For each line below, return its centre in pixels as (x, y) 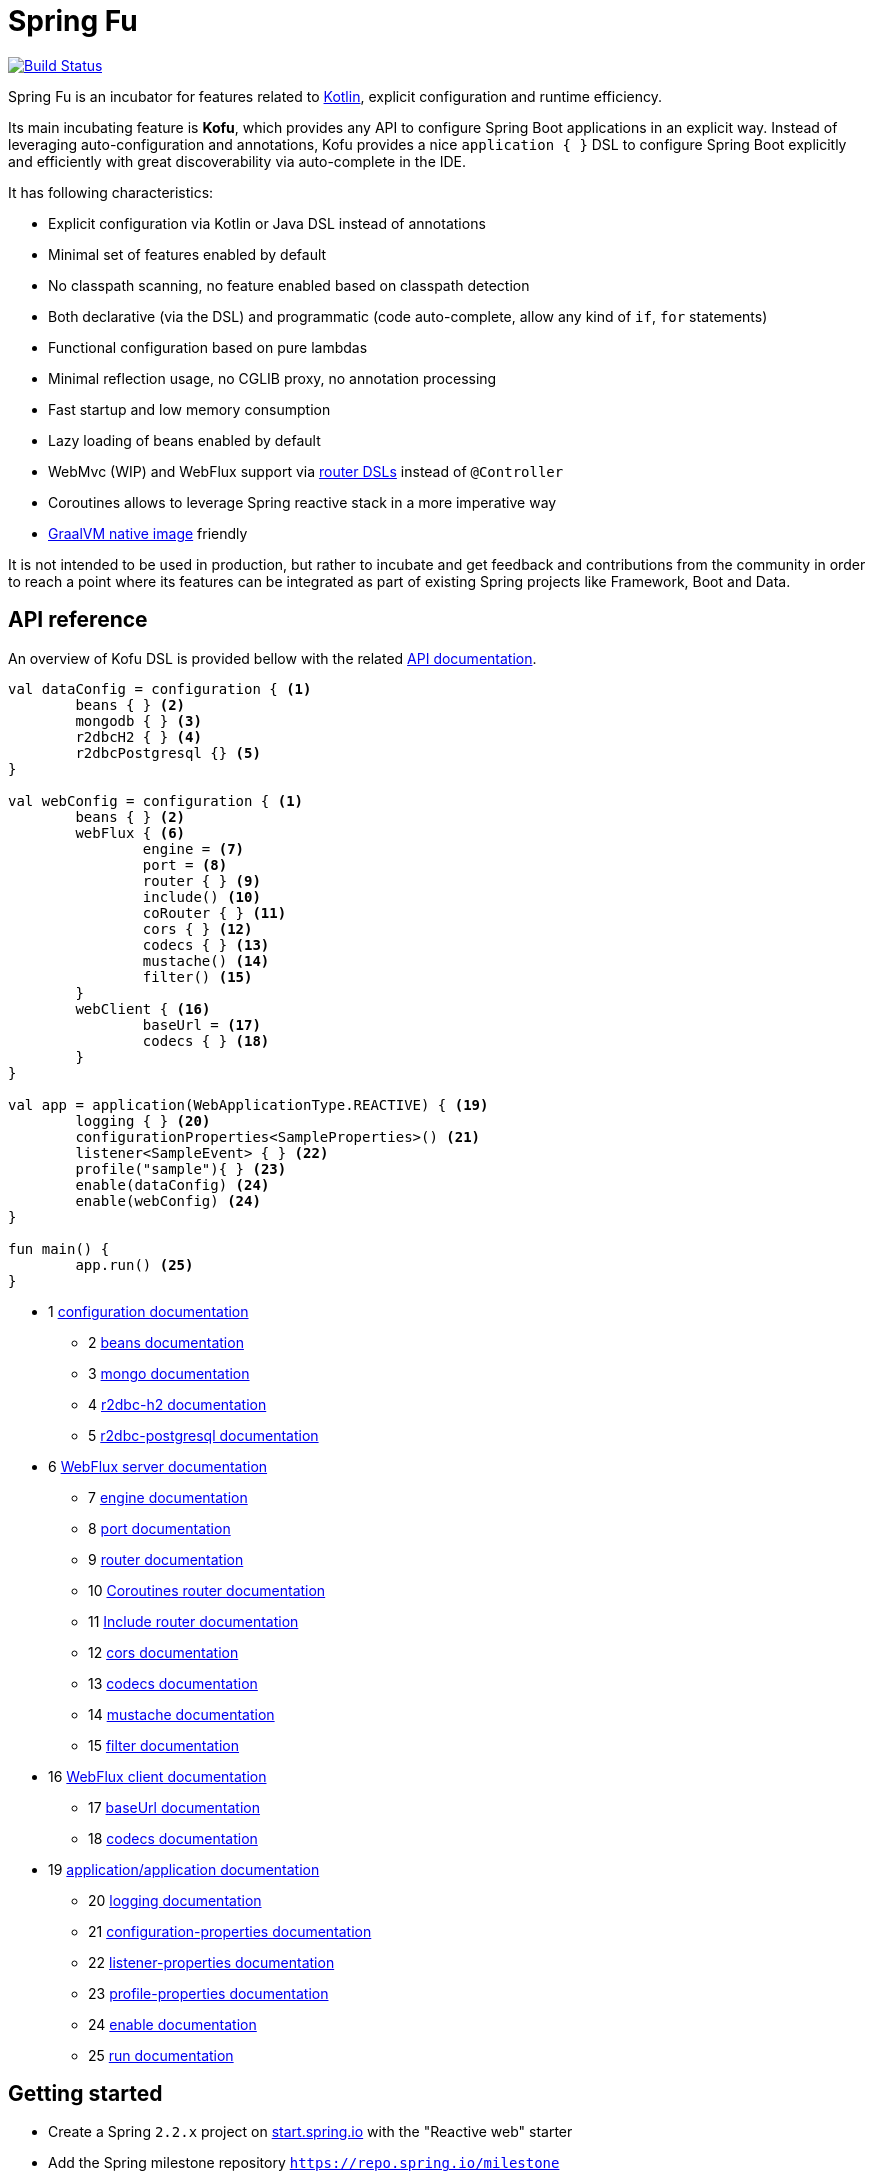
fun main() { (59, 1248)
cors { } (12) (197, 928)
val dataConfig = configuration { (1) (160, 688)
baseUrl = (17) (201, 1024)
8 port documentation (159, 1528)
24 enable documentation (172, 2024)
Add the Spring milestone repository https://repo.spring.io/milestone (304, 2163)
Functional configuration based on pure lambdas (208, 347)
